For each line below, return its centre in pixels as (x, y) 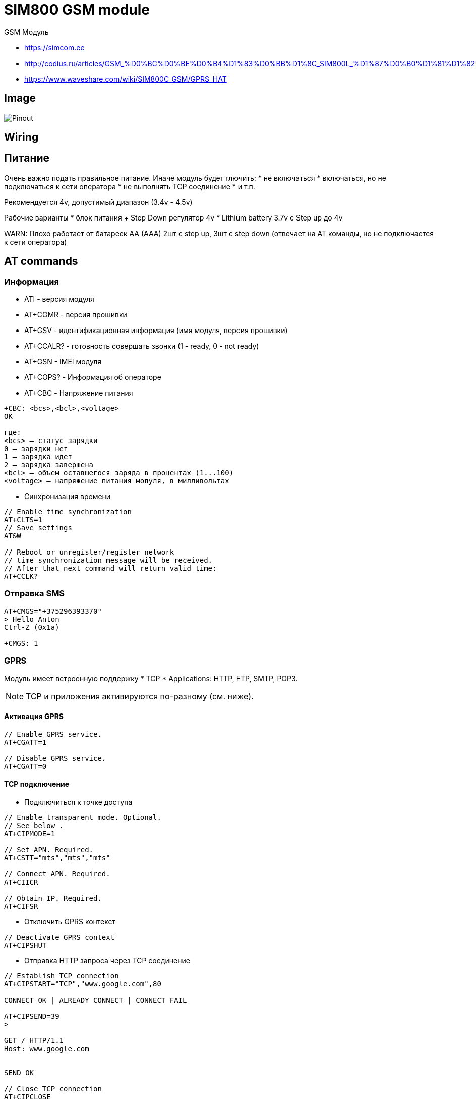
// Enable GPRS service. (53, 734)
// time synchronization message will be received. (108, 560)
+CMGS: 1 (21, 643)
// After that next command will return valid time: (110, 568)
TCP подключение (37, 784)
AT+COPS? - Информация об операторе (93, 377)
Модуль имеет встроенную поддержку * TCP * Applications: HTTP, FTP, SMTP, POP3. (151, 678)
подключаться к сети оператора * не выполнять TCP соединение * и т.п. (130, 186)
